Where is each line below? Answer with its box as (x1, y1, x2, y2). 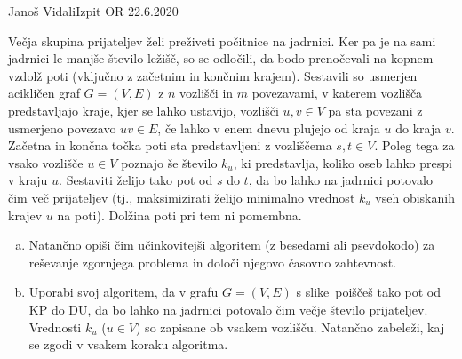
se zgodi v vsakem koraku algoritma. (28, 335, 228, 354)
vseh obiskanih (375, 187, 455, 206)
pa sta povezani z (328, 100, 423, 119)
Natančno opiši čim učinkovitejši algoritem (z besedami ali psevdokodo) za (28, 235, 435, 254)
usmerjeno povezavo (8, 118, 116, 137)
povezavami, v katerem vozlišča (251, 84, 423, 102)
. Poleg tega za (374, 136, 455, 155)
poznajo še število (121, 153, 218, 172)
